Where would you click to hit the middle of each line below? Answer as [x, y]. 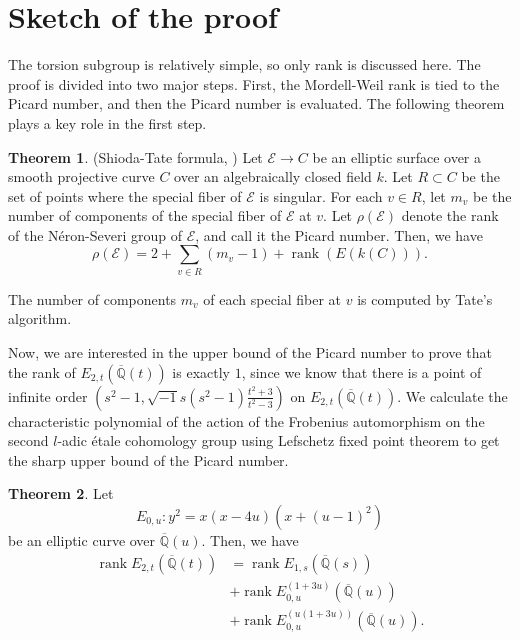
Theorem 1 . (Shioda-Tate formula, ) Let [135, 156]
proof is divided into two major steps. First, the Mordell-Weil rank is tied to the [254, 83]
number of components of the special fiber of [145, 215]
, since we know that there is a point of [361, 371]
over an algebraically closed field [273, 176]
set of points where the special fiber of [125, 195]
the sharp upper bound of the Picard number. [148, 459]
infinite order [48, 395]
